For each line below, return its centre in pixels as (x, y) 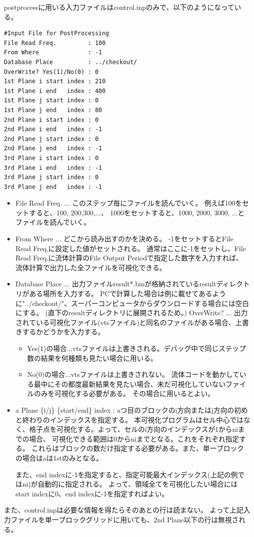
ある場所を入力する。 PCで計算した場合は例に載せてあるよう (127, 293)
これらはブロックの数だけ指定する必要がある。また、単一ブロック (138, 448)
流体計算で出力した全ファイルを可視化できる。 (91, 267)
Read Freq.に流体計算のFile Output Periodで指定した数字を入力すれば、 (129, 258)
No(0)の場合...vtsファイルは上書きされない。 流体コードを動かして (133, 374)
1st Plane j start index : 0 (51, 101)
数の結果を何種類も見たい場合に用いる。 (92, 358)
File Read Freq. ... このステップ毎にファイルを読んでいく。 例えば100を (129, 203)
